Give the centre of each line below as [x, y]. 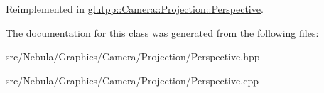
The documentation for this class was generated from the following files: [162, 32]
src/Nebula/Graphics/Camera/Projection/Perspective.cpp [132, 80]
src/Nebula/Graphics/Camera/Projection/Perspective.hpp [133, 56]
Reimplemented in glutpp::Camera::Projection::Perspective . [135, 9]
